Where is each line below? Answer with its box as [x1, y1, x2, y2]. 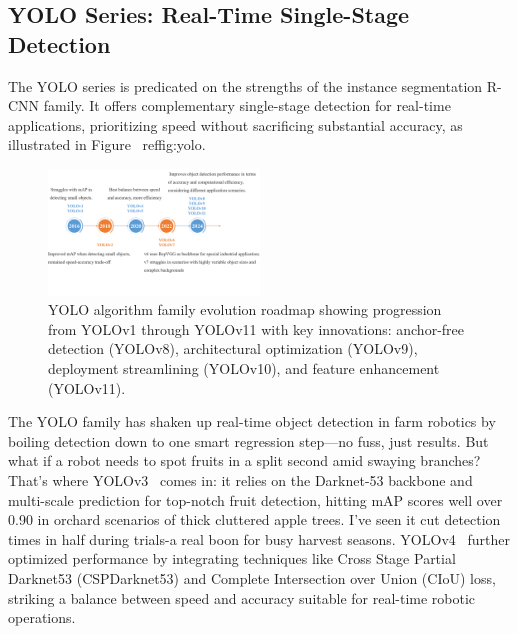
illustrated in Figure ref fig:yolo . [8, 134, 206, 155]
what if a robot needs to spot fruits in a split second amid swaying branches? [8, 450, 481, 471]
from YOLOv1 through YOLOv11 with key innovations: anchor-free [48, 318, 464, 339]
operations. [8, 607, 76, 628]
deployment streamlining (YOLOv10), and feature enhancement [48, 358, 440, 379]
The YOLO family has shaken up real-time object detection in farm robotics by [8, 411, 496, 432]
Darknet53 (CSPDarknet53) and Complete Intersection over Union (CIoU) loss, [8, 567, 496, 588]
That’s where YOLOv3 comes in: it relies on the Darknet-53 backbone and [8, 470, 473, 491]
